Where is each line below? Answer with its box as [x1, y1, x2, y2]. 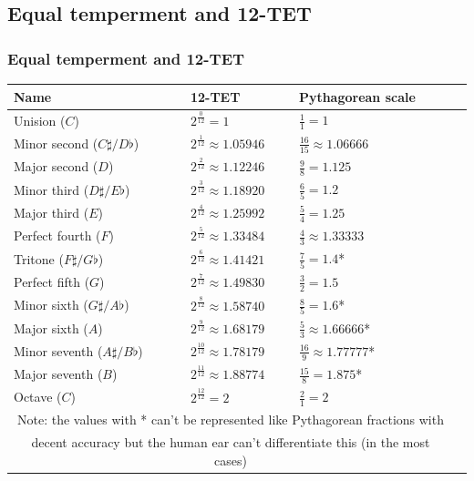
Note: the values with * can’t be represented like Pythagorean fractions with [16, 410, 444, 429]
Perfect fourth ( [14, 226, 101, 245]
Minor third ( [14, 179, 89, 199]
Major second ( [14, 157, 98, 176]
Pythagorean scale [298, 87, 416, 106]
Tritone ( [14, 249, 64, 268]
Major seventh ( [14, 364, 103, 384]
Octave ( [14, 387, 62, 406]
